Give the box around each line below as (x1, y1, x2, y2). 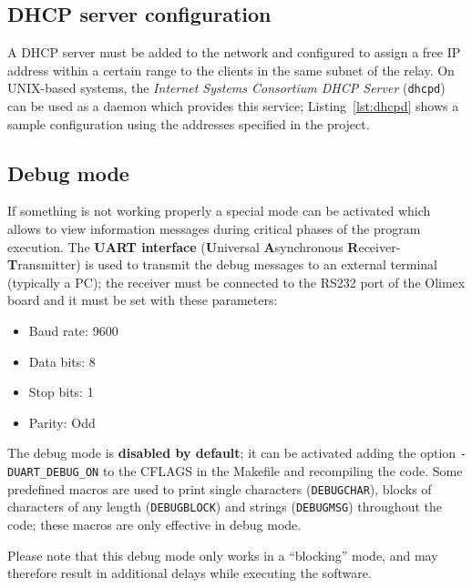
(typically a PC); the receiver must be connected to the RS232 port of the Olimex (7, 272, 466, 291)
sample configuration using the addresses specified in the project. (7, 114, 370, 133)
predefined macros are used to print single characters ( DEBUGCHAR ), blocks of (7, 479, 432, 498)
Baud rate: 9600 (28, 321, 118, 340)
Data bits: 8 (28, 351, 96, 370)
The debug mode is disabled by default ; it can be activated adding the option (7, 443, 457, 462)
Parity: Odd (28, 412, 96, 431)
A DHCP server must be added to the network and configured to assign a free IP (7, 43, 461, 62)
